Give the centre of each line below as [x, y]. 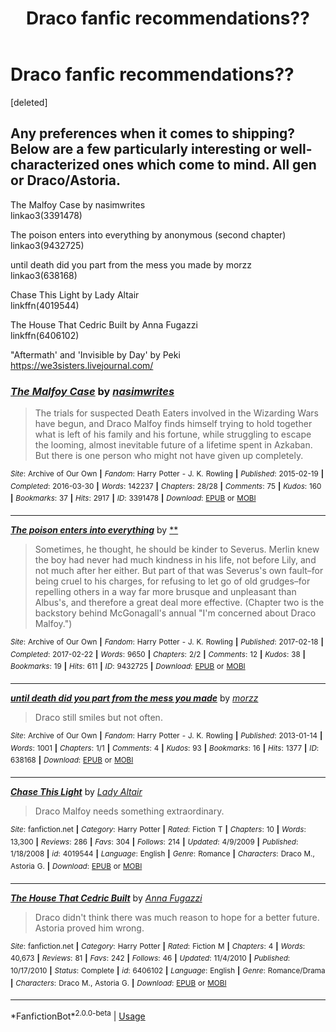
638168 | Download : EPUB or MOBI [72, 760]
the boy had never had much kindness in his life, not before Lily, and [175, 560]
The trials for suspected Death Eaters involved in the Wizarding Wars [176, 413]
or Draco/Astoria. [66, 180]
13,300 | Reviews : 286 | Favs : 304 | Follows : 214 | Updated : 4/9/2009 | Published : [154, 842]
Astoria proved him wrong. [89, 928]
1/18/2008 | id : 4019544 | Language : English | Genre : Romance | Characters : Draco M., [162, 854]
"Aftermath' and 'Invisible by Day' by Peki [95, 354]
